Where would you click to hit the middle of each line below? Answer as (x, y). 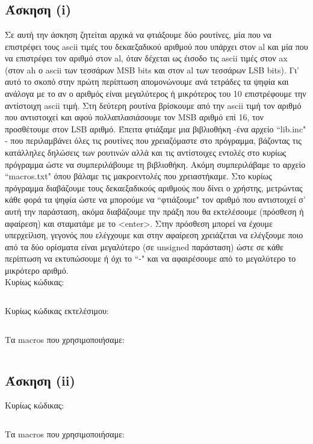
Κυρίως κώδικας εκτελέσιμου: (57, 311)
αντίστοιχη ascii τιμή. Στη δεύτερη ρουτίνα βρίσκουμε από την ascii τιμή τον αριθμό (153, 105)
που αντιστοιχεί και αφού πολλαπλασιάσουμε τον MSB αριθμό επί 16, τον (134, 117)
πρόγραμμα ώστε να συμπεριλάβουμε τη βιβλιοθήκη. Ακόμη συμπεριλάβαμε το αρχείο (155, 164)
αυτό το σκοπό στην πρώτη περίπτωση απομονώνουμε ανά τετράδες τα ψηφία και (147, 82)
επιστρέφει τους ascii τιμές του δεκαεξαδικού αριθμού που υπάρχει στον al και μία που (156, 46)
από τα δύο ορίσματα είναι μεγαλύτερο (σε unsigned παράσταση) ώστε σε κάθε (144, 246)
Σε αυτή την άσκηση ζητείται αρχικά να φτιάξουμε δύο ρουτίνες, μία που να (138, 34)
